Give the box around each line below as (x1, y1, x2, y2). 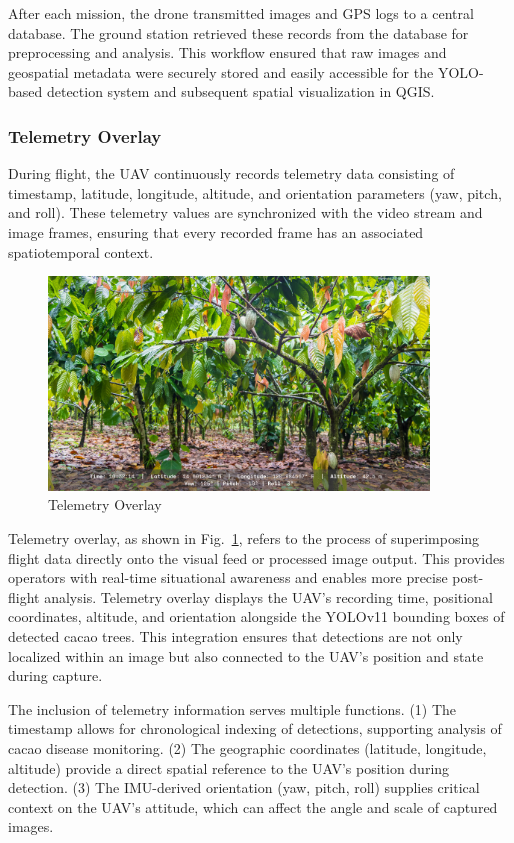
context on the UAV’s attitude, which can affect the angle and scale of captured (8, 796, 498, 817)
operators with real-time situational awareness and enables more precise (8, 567, 448, 588)
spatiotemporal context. (8, 241, 154, 262)
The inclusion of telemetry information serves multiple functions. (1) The (8, 698, 457, 719)
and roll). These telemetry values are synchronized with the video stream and (8, 202, 483, 223)
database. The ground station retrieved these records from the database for (8, 22, 469, 43)
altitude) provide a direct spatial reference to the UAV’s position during (8, 757, 450, 778)
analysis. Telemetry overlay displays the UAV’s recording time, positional (44, 586, 493, 607)
